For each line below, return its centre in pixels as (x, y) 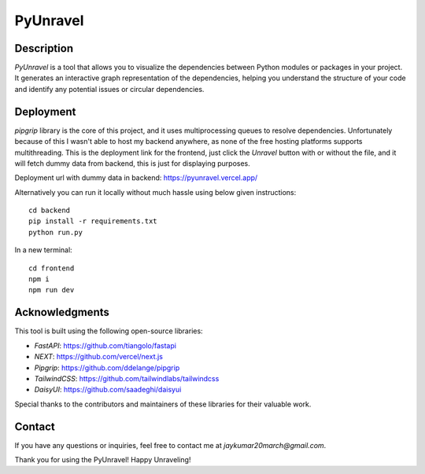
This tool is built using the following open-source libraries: (109, 331)
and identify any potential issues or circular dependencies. (109, 89)
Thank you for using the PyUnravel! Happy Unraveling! (103, 459)
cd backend (50, 211)
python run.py (55, 232)
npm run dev (52, 290)
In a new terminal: (43, 250)
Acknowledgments (62, 312)
